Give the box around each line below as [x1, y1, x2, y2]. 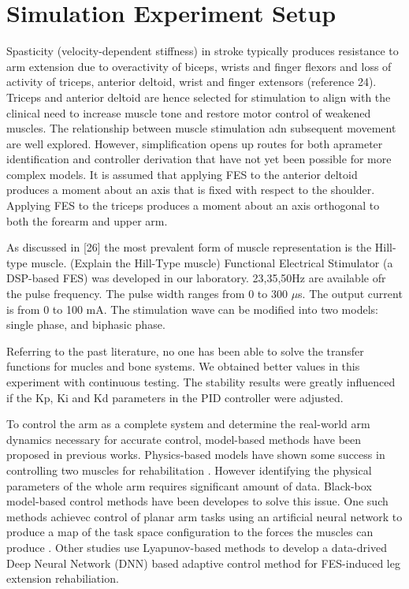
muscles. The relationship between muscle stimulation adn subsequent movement [6, 120, 396, 136]
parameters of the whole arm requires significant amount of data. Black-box [6, 477, 372, 494]
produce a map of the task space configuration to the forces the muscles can [6, 524, 374, 540]
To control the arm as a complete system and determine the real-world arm [6, 416, 370, 432]
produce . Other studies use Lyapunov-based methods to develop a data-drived [6, 539, 387, 555]
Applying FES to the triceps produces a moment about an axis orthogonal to [6, 197, 380, 214]
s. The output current [298, 285, 403, 302]
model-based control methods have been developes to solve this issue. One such [6, 493, 389, 509]
